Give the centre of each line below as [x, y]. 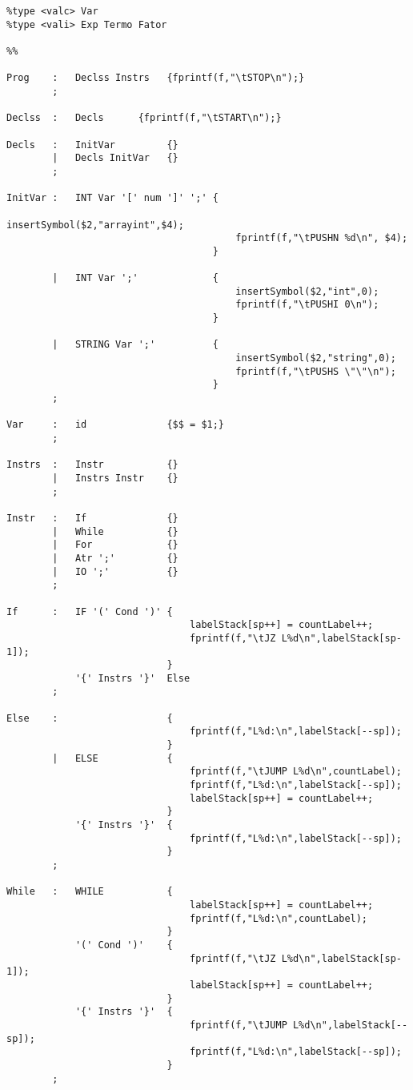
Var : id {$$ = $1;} [116, 425]
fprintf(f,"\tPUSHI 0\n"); [307, 305]
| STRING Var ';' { [135, 345]
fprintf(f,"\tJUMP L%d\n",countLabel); [296, 772]
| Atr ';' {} [115, 558]
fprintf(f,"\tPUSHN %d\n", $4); [322, 238]
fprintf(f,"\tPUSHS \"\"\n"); [316, 371]
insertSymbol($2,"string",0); [316, 358]
